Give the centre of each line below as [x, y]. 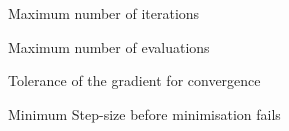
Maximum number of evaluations [109, 46]
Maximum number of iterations [104, 12]
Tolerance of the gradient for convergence [134, 80]
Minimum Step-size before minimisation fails [144, 113]
